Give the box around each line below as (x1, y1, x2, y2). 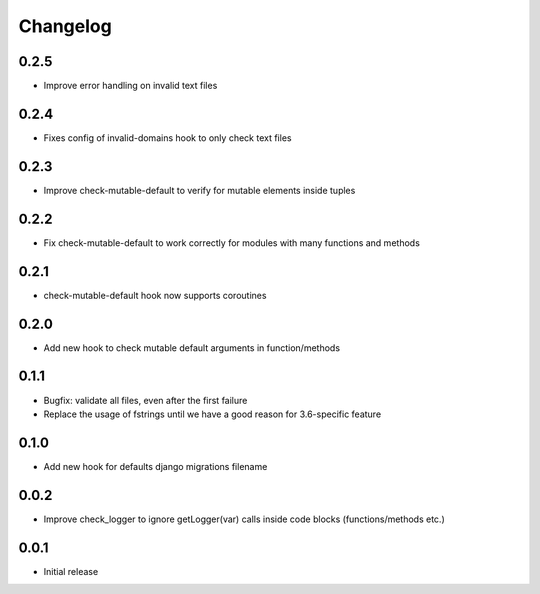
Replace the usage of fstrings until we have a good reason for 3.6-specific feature (43, 408, 382, 420)
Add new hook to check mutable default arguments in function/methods (43, 341, 340, 354)
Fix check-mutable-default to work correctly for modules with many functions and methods (43, 236, 420, 249)
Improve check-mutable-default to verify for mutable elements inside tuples (43, 184, 356, 196)
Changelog (18, 15, 112, 37)
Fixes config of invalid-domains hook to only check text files (43, 131, 292, 144)
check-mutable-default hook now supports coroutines (43, 289, 267, 301)
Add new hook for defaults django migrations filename (43, 460, 268, 472)
